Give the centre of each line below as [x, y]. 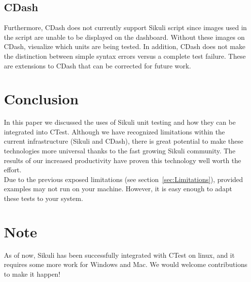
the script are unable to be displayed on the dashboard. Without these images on [125, 37]
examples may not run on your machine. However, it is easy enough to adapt [118, 189]
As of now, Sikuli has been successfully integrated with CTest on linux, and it [119, 255]
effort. [13, 170]
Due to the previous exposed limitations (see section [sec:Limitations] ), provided [124, 179]
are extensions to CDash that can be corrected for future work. [98, 65]
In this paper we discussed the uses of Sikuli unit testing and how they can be [120, 122]
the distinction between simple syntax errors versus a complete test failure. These [125, 56]
